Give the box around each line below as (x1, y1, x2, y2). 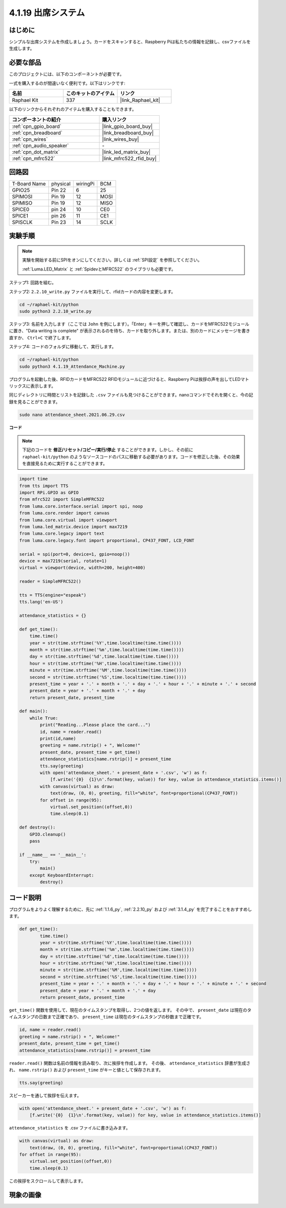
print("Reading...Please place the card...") (40, 722, 151, 728)
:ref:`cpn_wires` (12, 136, 48, 143)
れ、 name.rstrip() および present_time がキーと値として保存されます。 (9, 1067, 163, 1073)
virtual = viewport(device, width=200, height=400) (19, 565, 146, 571)
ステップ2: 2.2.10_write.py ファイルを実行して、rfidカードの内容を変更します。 (9, 289, 176, 294)
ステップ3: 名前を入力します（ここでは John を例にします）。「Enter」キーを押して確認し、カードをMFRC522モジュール (9, 321, 249, 327)
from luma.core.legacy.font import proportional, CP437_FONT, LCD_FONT (19, 538, 195, 543)
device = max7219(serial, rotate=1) (19, 558, 107, 563)
